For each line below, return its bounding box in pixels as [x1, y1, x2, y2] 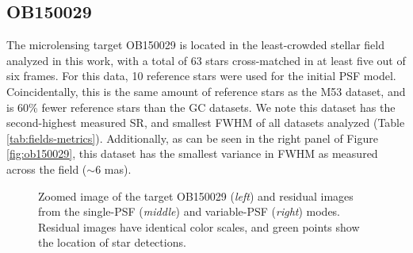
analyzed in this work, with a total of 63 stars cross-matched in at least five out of [6, 52, 406, 68]
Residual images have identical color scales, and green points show [38, 218, 360, 235]
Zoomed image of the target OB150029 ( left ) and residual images [38, 187, 354, 204]
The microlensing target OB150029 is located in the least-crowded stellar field [6, 36, 385, 53]
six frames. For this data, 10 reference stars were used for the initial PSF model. [6, 67, 396, 84]
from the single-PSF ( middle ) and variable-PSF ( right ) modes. [38, 203, 341, 220]
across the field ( [6, 160, 87, 177]
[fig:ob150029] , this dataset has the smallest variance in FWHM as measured [6, 145, 378, 162]
